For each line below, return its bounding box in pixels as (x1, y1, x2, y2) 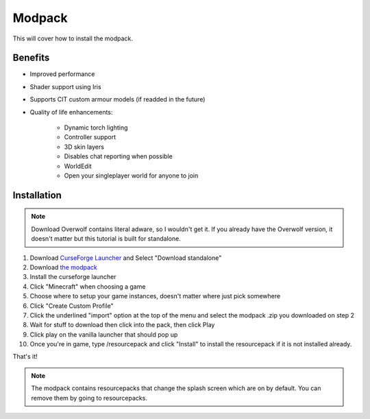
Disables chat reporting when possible (64, 152, 173, 160)
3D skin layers (64, 143, 104, 151)
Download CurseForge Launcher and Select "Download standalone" (29, 254, 222, 262)
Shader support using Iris (29, 82, 102, 91)
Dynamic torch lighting (64, 123, 128, 132)
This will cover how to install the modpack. (12, 34, 134, 43)
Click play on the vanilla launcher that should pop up (29, 330, 178, 339)
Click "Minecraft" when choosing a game (29, 282, 146, 291)
